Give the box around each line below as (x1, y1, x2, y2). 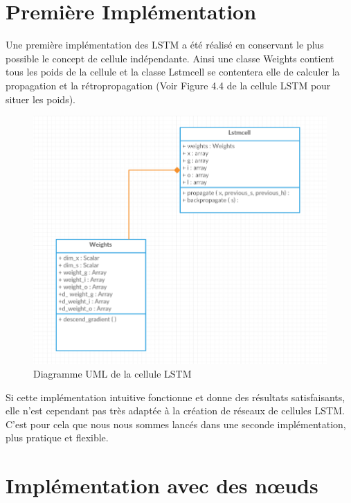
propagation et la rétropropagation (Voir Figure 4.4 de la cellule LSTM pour (6, 78, 331, 92)
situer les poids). (6, 91, 75, 106)
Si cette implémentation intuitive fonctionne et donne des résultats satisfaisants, (6, 389, 345, 404)
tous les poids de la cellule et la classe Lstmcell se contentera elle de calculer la (6, 64, 340, 79)
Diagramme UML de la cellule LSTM (33, 366, 192, 380)
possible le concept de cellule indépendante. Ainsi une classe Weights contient (6, 51, 334, 65)
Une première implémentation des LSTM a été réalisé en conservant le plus (6, 37, 324, 52)
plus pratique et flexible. (6, 430, 109, 445)
